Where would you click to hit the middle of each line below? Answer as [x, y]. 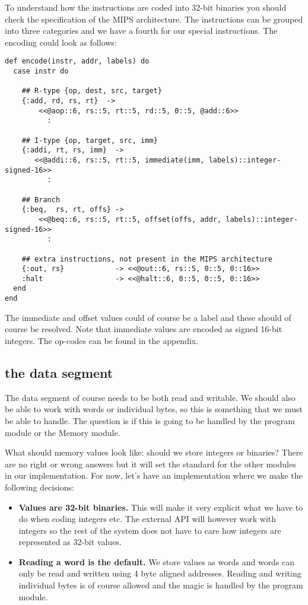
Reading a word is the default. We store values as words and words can [157, 561]
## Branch [41, 200]
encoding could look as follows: [61, 42]
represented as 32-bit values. [70, 542]
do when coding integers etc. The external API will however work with [147, 519]
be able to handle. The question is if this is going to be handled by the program [150, 420]
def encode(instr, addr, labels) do [77, 61]
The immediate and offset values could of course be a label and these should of [148, 317]
